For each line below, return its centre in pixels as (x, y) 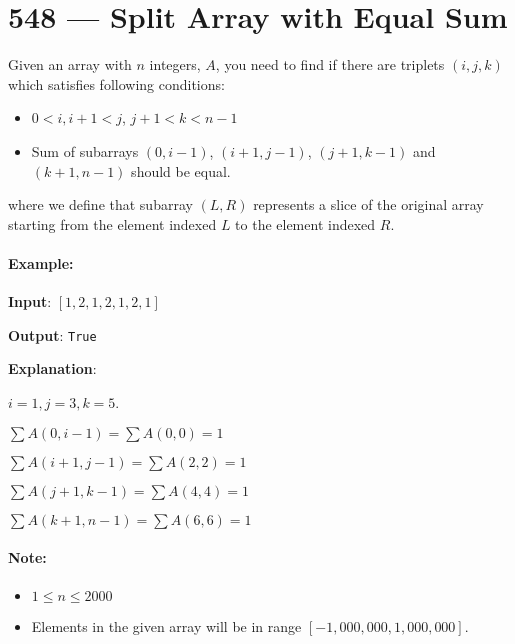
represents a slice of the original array (368, 204)
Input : (30, 301)
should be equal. (181, 170)
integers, (175, 64)
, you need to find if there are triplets (330, 64)
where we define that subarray (100, 204)
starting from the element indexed (112, 223)
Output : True (52, 334)
